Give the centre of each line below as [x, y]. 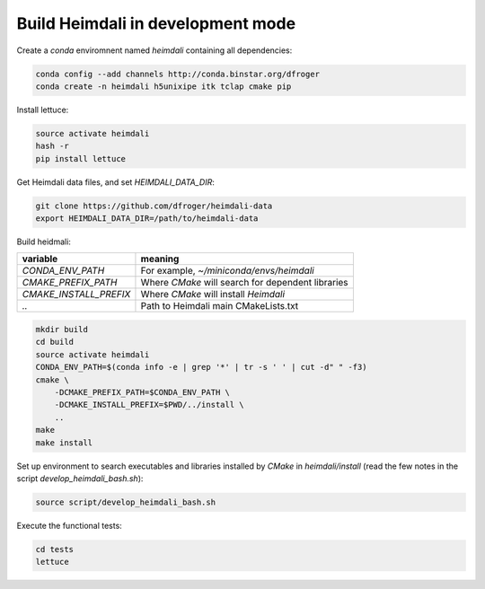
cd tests [55, 549]
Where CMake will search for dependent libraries [245, 283]
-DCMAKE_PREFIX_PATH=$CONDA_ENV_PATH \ [142, 392]
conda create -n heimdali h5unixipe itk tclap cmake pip [163, 86]
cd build [55, 342]
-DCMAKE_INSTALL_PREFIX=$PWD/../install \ [149, 405]
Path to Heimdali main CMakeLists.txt [220, 306]
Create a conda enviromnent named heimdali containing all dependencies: [154, 50]
